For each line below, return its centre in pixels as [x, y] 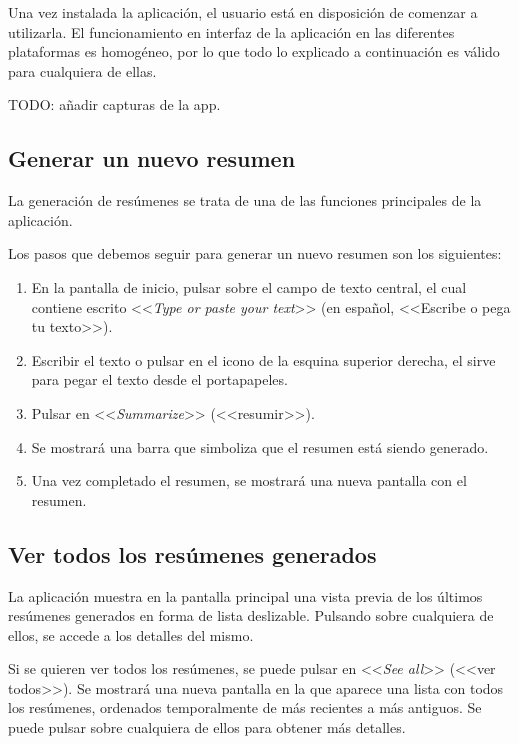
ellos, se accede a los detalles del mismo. [131, 634]
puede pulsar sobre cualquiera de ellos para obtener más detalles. [207, 727]
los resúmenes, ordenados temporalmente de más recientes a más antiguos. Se [245, 707]
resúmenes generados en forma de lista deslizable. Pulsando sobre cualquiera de [251, 615]
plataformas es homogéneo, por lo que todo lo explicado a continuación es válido [254, 51]
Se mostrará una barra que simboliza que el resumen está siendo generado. [260, 446]
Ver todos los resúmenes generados [192, 553]
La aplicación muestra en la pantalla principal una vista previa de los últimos [245, 595]
